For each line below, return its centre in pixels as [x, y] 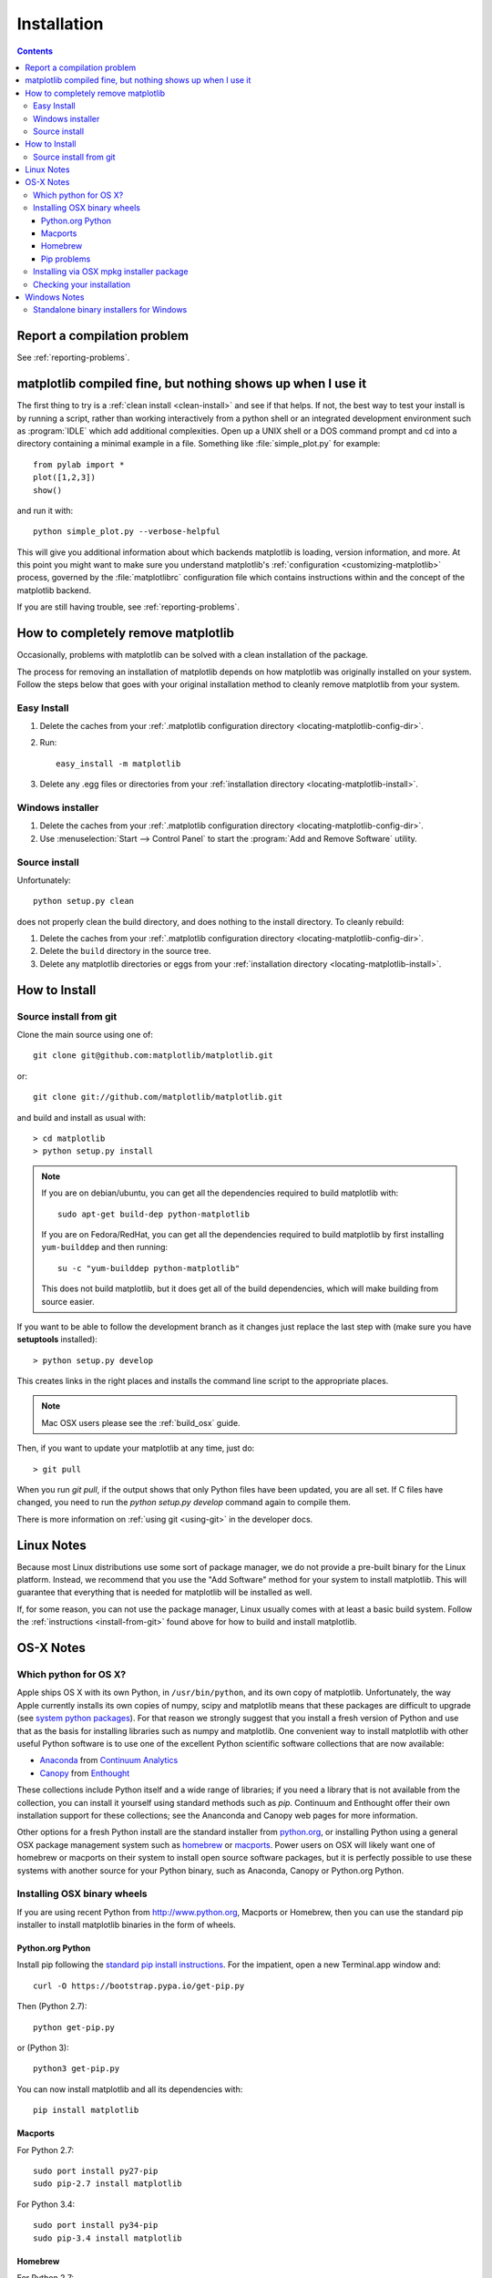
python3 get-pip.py [77, 2069]
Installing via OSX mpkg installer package [111, 272]
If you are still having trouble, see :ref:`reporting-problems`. [128, 607]
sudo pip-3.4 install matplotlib [108, 2238]
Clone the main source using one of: [85, 1035]
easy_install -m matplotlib [118, 764]
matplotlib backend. [54, 590]
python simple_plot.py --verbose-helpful [127, 532]
